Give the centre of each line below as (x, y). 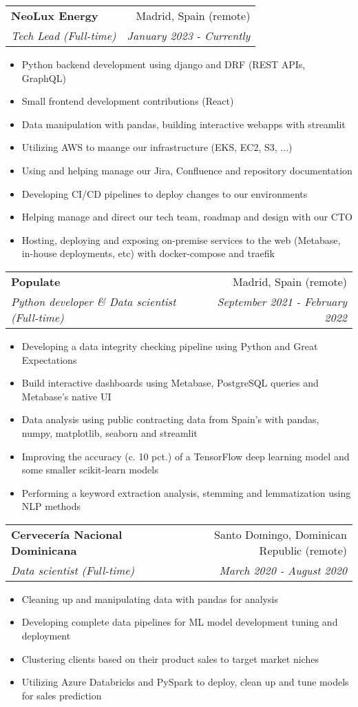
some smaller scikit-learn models (90, 470)
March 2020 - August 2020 (283, 570)
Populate (36, 281)
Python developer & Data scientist (94, 301)
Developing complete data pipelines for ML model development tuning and (180, 622)
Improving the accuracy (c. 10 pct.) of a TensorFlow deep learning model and (186, 456)
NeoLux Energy (55, 16)
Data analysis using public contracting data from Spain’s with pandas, (170, 419)
